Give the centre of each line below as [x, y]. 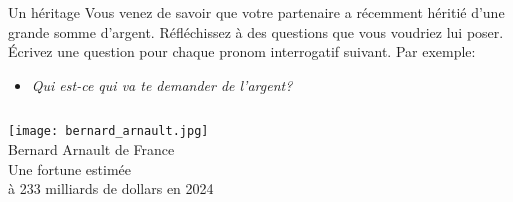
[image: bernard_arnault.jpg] [108, 131]
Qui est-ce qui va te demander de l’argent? [162, 84]
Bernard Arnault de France [91, 149]
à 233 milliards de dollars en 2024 [111, 188]
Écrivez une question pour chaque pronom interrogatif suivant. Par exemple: [242, 51]
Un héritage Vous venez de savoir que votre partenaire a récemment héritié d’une [256, 12]
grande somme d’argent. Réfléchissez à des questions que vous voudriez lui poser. [256, 31]
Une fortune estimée [69, 168]
